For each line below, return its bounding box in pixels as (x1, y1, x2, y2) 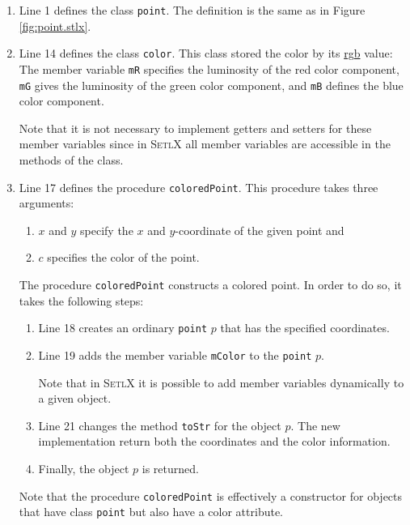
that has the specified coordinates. (220, 319, 390, 336)
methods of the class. (19, 152, 124, 168)
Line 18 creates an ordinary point (38, 319, 208, 336)
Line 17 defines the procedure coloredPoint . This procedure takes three (19, 178, 378, 195)
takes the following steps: (19, 292, 144, 309)
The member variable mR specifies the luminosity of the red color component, (19, 60, 399, 77)
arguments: (19, 194, 74, 211)
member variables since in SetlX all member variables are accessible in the (19, 135, 391, 152)
